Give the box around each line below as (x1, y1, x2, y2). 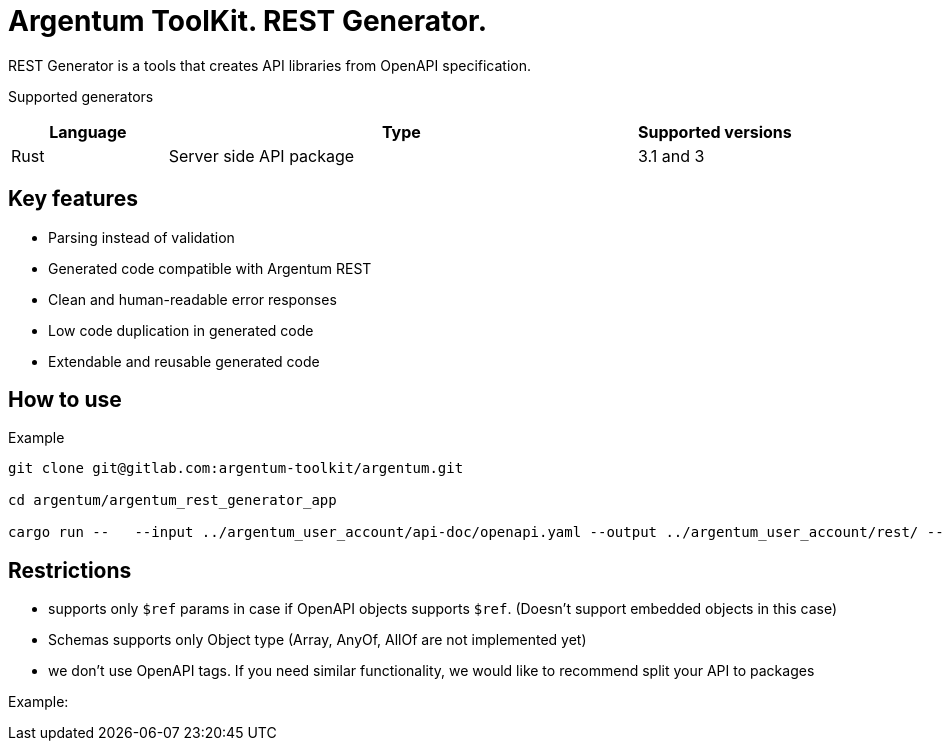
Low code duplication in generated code (48, 321, 314, 339)
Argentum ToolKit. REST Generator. (8, 4, 488, 38)
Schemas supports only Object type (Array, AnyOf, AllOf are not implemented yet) (48, 631, 587, 649)
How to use (8, 387, 122, 413)
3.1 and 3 (638, 145, 705, 166)
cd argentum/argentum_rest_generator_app (8, 492, 337, 509)
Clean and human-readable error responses (48, 290, 337, 308)
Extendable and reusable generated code (48, 352, 320, 370)
